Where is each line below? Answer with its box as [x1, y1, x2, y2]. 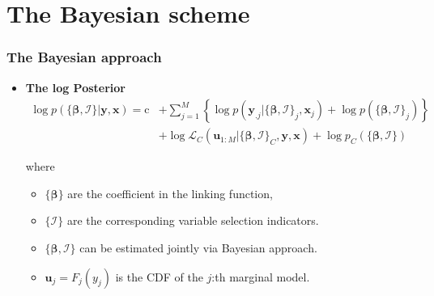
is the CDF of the [115, 268, 203, 285]
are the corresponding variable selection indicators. [66, 212, 319, 229]
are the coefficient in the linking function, [67, 184, 273, 201]
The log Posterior [25, 78, 126, 95]
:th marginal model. [211, 268, 310, 285]
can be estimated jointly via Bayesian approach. [79, 239, 317, 256]
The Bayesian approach [6, 47, 162, 67]
